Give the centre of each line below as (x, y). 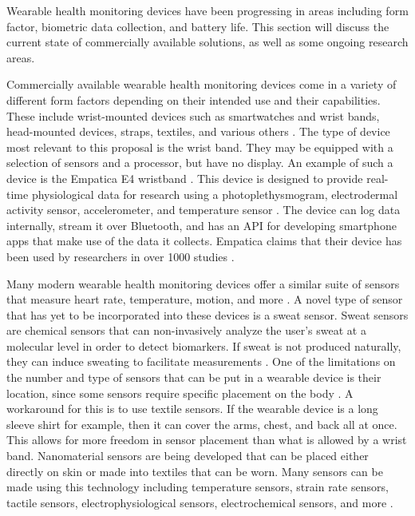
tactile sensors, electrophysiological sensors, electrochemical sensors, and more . (200, 502)
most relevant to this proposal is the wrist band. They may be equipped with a (200, 147)
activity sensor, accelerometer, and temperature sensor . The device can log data (204, 210)
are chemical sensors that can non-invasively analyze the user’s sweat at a (186, 330)
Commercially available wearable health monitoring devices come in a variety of (202, 84)
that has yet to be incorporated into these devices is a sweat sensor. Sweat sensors (207, 314)
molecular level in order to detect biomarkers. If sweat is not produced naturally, (204, 345)
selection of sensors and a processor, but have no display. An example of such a (200, 163)
